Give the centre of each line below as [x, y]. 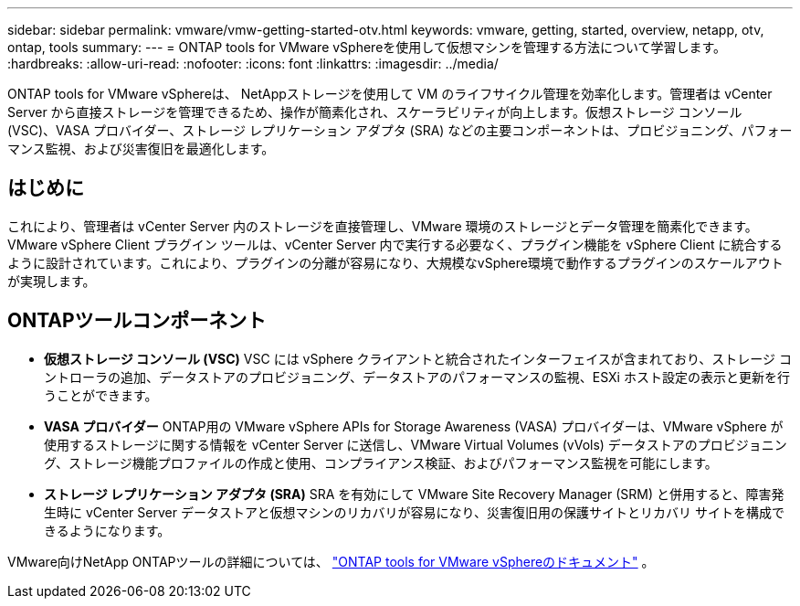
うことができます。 [101, 395]
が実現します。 [52, 281]
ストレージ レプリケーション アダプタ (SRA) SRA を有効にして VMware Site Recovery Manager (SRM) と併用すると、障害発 [414, 494]
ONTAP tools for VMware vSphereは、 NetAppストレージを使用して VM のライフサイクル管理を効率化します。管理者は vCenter [390, 94]
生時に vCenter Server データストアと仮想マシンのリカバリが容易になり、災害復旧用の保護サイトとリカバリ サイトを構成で [414, 512]
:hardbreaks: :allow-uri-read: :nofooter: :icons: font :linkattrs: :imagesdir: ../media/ [253, 64]
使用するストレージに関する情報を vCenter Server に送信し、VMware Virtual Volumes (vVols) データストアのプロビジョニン [416, 444]
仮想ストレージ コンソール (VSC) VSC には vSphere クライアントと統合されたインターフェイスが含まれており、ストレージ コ [418, 358]
